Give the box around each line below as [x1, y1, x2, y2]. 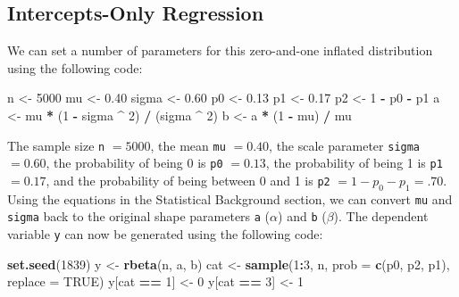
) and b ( [278, 207, 327, 226]
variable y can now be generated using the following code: [7, 225, 323, 243]
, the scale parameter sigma [269, 136, 421, 154]
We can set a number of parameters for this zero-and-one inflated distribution [7, 41, 433, 60]
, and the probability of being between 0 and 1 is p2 [46, 170, 330, 189]
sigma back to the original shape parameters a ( [7, 207, 271, 226]
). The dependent [333, 207, 429, 226]
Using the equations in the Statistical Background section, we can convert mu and [7, 189, 453, 208]
